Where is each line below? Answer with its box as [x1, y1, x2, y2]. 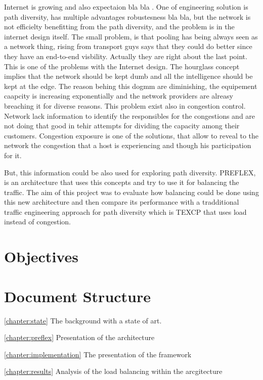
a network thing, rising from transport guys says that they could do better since [4, 41, 252, 52]
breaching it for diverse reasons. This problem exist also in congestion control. [4, 100, 246, 111]
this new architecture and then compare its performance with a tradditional [4, 197, 239, 207]
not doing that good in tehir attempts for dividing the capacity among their [4, 120, 240, 131]
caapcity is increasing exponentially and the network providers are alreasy [4, 90, 233, 101]
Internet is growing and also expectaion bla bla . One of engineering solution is [4, 2, 248, 12]
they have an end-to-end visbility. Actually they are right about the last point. [4, 51, 247, 61]
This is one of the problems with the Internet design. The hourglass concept [4, 61, 240, 71]
